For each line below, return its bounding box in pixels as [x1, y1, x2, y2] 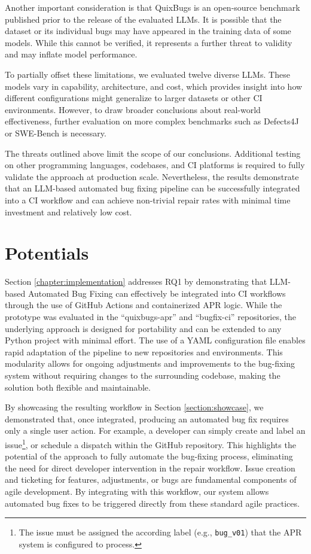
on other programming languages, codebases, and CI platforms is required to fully [5, 159, 305, 171]
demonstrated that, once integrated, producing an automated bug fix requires [5, 412, 289, 425]
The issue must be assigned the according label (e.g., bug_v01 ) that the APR [19, 526, 302, 538]
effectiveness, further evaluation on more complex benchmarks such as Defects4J [5, 115, 299, 127]
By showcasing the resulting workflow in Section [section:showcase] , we [5, 401, 264, 413]
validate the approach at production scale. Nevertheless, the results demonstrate [5, 170, 299, 182]
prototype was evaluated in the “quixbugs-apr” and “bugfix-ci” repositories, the [5, 311, 296, 322]
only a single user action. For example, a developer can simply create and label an [5, 424, 306, 437]
